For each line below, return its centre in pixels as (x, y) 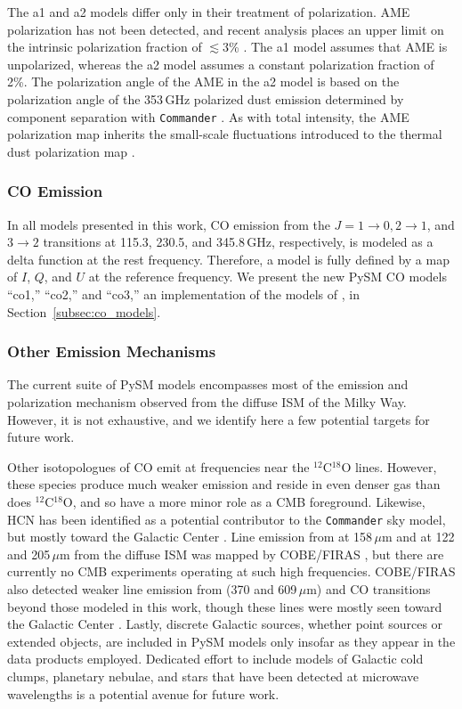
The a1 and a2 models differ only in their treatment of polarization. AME (209, 12)
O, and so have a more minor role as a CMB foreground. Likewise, (244, 501)
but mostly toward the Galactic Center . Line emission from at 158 (190, 537)
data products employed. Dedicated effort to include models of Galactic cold (215, 659)
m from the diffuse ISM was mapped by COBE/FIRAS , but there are (252, 554)
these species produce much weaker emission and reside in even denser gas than (224, 484)
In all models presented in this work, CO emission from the (169, 224)
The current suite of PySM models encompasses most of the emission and (208, 384)
